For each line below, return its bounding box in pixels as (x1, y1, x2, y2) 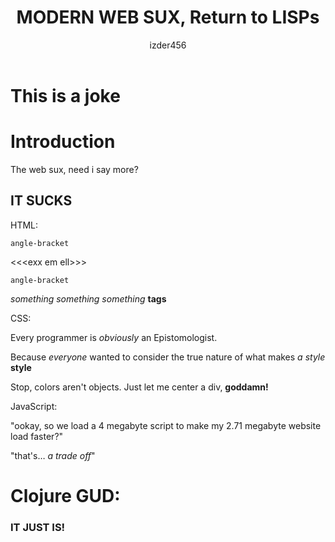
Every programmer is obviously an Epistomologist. (10, 331, 218, 343)
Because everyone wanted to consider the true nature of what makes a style (10, 351, 326, 363)
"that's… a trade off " (10, 449, 96, 461)
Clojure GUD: (10, 484, 121, 507)
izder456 (149, 39, 187, 51)
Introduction (10, 131, 116, 153)
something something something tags (10, 292, 167, 305)
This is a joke (10, 84, 121, 107)
